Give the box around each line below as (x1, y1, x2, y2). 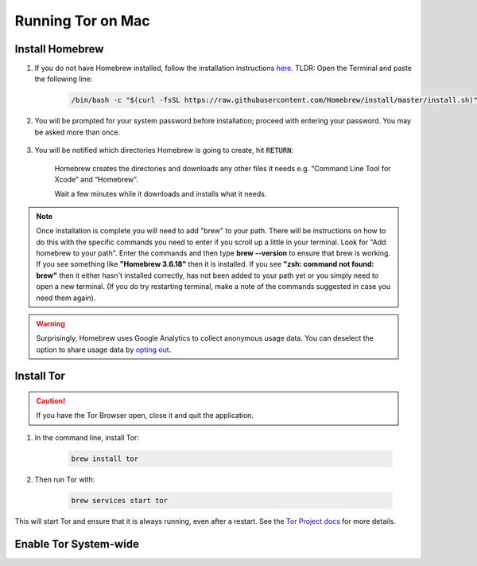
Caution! (36, 396, 66, 406)
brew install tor (71, 454, 139, 463)
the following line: (34, 74, 93, 84)
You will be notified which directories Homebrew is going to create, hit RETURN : (34, 146, 294, 155)
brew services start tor (71, 496, 169, 505)
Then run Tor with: (34, 474, 95, 484)
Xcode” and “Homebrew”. (54, 174, 138, 184)
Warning (36, 318, 65, 328)
